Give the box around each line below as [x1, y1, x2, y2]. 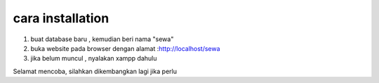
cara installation [13, 10, 109, 26]
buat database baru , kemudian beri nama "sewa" [30, 35, 174, 43]
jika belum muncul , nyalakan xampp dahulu [30, 54, 157, 63]
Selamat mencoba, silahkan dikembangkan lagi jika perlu [13, 67, 177, 75]
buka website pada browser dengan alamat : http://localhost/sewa [30, 44, 220, 52]
